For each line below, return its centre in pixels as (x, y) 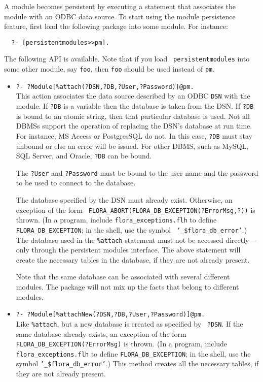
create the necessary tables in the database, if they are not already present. (133, 259)
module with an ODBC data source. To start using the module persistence (120, 16)
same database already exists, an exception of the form (101, 333)
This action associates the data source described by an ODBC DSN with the (133, 96)
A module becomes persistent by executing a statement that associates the (120, 6)
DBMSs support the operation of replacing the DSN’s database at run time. (134, 126)
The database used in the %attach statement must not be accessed (120, 240)
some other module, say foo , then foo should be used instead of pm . (109, 69)
